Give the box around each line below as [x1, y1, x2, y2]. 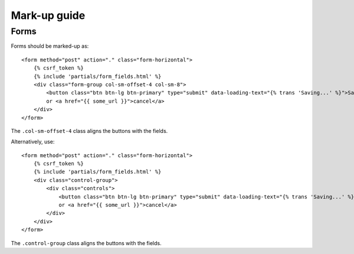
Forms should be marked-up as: [11, 43, 89, 50]
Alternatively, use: [11, 138, 55, 145]
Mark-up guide [11, 9, 86, 22]
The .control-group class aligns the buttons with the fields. [11, 239, 162, 246]
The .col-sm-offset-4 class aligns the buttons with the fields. [11, 127, 168, 134]
